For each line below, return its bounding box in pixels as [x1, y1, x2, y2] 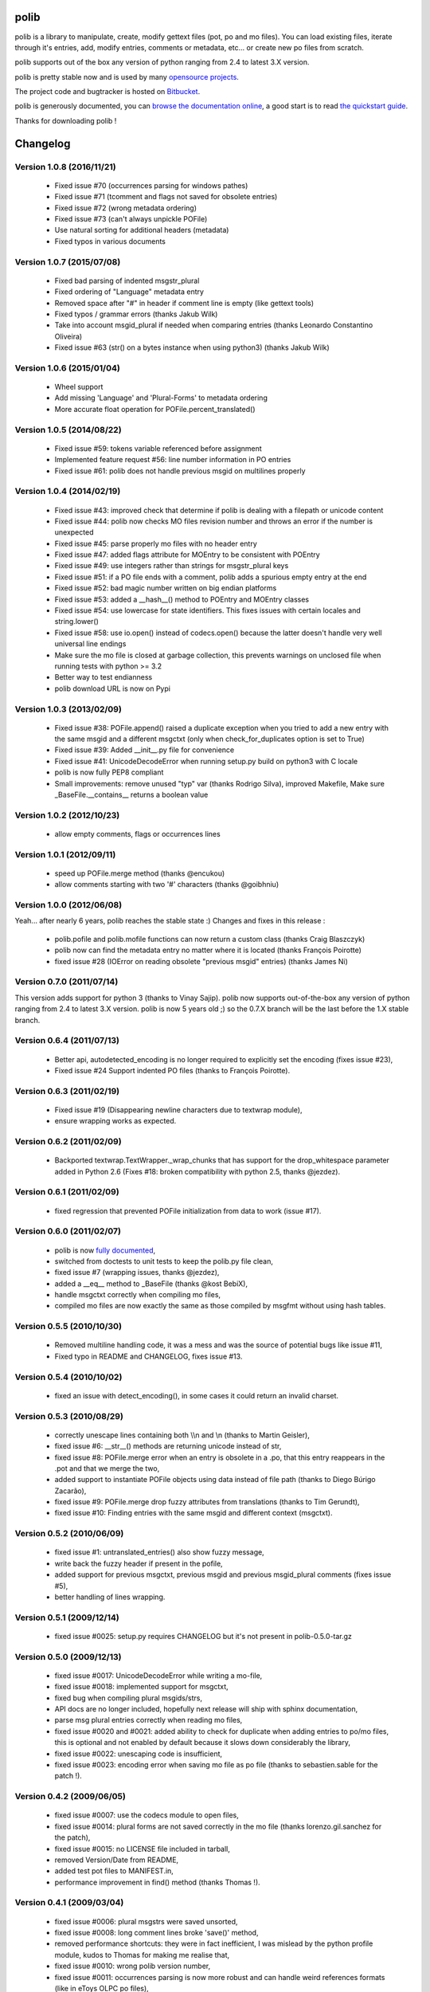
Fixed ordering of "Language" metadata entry [54, 287, 205, 296]
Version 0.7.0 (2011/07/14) [14, 976, 119, 987]
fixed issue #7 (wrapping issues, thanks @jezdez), [54, 1268, 220, 1277]
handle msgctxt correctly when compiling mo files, [54, 1290, 221, 1300]
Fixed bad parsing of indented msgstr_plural [54, 276, 200, 285]
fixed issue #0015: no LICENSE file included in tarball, [54, 1844, 231, 1853]
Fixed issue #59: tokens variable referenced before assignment [54, 443, 262, 453]
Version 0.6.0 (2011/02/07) [14, 1225, 121, 1237]
